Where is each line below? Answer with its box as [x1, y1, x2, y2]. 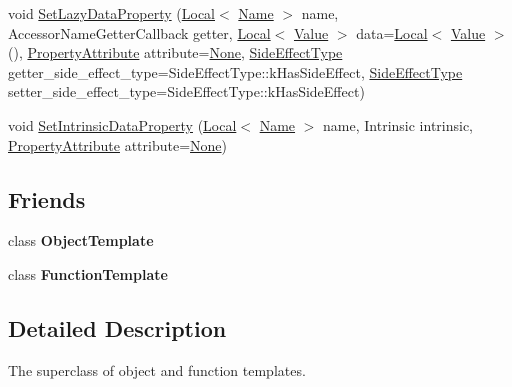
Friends [8, 183, 86, 214]
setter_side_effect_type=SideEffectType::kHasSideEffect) [8, 81, 365, 102]
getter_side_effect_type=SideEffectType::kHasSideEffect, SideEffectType [8, 61, 463, 82]
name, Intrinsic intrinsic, [323, 114, 474, 135]
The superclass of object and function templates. [8, 359, 306, 380]
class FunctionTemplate [8, 263, 168, 284]
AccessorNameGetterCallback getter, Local [8, 22, 271, 43]
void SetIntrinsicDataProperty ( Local [8, 114, 237, 135]
